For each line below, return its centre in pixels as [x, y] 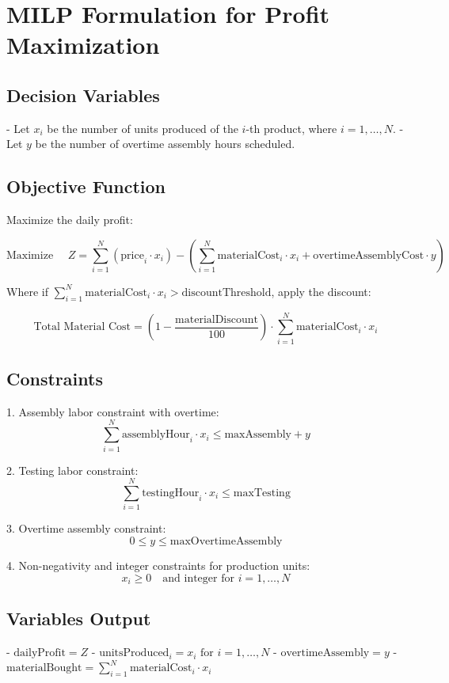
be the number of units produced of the [143, 128]
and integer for [198, 578]
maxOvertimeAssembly [226, 541]
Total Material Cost [82, 327]
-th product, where [291, 128]
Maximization [83, 45]
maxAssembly [258, 435]
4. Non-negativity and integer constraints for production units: [158, 565]
